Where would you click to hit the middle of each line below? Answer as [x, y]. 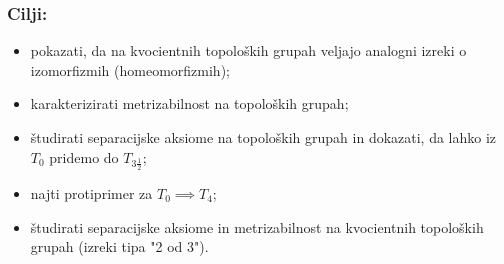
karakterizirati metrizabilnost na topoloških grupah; [189, 103]
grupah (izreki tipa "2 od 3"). [119, 246]
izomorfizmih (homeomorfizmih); [130, 69]
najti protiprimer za [91, 193]
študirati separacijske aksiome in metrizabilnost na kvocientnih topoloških [257, 226]
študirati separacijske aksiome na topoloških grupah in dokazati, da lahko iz [263, 137]
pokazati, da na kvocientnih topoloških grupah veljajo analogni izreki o [248, 50]
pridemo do [84, 156]
